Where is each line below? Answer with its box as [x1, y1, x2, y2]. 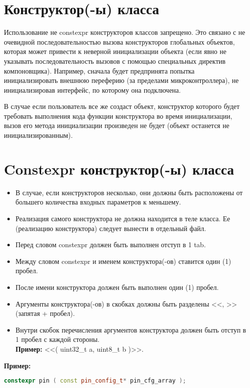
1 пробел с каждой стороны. [15, 334, 100, 344]
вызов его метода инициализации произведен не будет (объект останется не [4, 120, 229, 130]
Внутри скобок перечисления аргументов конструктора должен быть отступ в [15, 324, 246, 335]
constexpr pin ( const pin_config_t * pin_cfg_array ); [4, 377, 186, 385]
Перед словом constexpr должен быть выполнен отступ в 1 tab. [15, 239, 206, 250]
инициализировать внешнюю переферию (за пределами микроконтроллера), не [4, 75, 239, 85]
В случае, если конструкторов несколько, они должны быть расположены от [15, 187, 243, 197]
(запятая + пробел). [15, 308, 75, 318]
